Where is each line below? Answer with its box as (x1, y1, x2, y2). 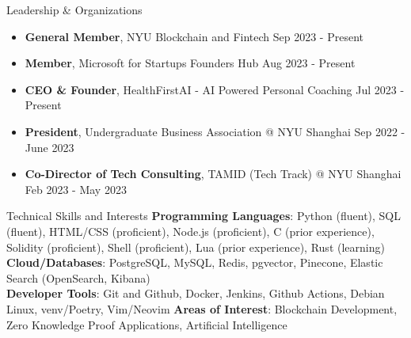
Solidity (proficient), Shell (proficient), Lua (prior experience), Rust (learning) (6, 238, 385, 255)
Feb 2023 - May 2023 (25, 180, 127, 197)
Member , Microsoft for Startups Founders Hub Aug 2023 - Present (25, 55, 356, 71)
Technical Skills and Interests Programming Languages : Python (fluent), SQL (6, 207, 401, 224)
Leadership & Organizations (6, 2, 143, 17)
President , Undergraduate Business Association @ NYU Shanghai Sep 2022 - (25, 123, 405, 139)
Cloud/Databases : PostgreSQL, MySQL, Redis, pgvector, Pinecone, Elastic (6, 254, 383, 271)
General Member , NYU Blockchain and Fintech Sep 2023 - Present (25, 28, 363, 44)
